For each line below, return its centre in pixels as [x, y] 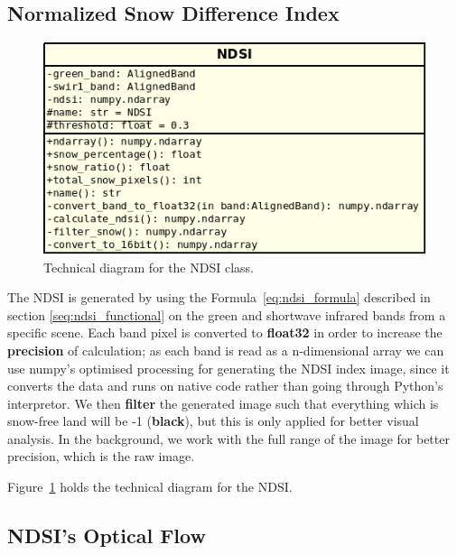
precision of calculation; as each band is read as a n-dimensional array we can [226, 350]
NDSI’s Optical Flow [107, 536]
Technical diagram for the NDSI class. [149, 267]
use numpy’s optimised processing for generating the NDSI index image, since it [228, 368]
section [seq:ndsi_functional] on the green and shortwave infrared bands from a [227, 314]
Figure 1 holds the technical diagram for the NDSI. [150, 487]
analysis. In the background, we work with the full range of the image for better [228, 438]
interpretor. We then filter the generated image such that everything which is [223, 403]
